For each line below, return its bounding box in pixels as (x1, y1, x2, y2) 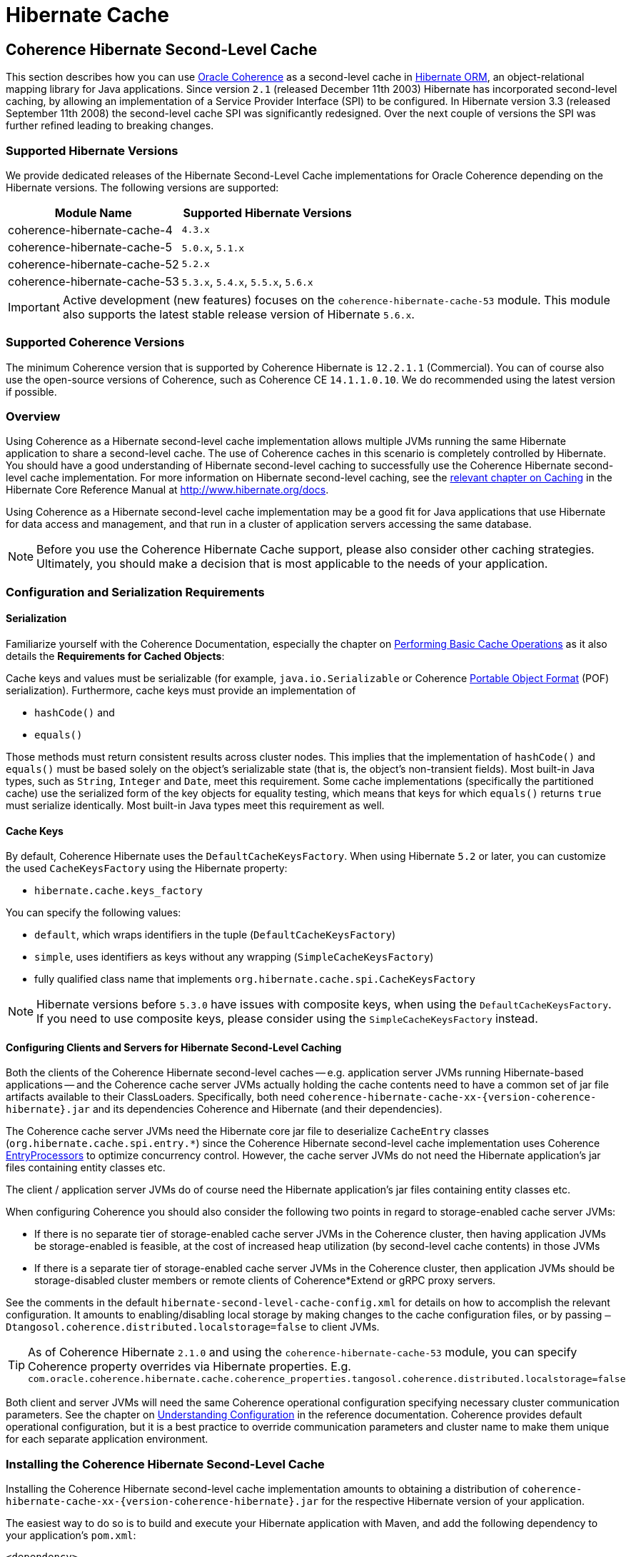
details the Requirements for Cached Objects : (6, 650, 225, 663)
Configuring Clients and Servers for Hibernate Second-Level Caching (6, 1041, 342, 1053)
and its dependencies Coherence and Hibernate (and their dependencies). (92, 1103, 443, 1116)
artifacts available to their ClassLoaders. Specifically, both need (6, 1091, 305, 1103)
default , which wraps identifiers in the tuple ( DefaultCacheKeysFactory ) (34, 928, 396, 941)
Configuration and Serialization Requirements (6, 584, 265, 599)
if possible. (6, 385, 57, 398)
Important (8, 299, 60, 314)
